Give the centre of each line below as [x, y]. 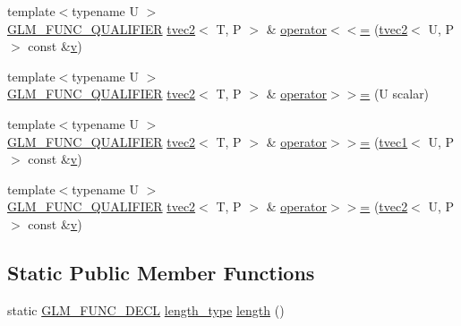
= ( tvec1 [384, 141]
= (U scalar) [395, 94]
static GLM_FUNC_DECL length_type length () [146, 309]
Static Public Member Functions [161, 272]
